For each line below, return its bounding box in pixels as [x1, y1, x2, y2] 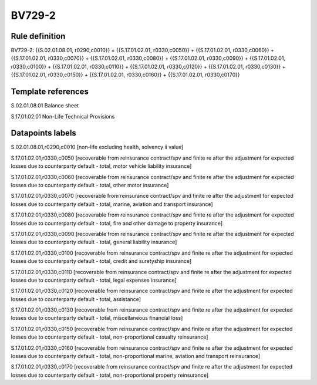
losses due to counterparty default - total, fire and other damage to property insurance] [11, 219, 223, 227]
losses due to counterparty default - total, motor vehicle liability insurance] [11, 163, 192, 170]
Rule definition [11, 31, 66, 41]
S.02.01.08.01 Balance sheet [11, 102, 79, 109]
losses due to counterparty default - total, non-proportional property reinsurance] [11, 372, 209, 379]
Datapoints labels [11, 128, 76, 138]
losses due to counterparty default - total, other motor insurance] [11, 182, 169, 188]
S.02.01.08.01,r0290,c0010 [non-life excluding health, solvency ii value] [11, 144, 184, 151]
